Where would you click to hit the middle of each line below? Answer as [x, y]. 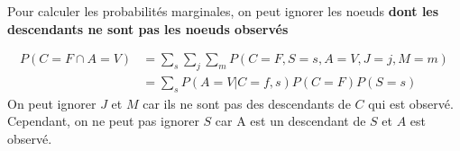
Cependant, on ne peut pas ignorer [103, 121]
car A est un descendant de [290, 121]
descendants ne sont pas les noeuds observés [148, 28]
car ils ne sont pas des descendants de [247, 103]
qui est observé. [411, 103]
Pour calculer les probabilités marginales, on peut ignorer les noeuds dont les [223, 11]
